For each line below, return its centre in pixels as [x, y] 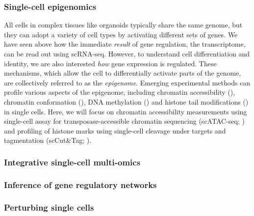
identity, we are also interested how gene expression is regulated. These [110, 63]
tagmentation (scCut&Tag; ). [48, 140]
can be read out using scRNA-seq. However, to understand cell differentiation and [127, 54]
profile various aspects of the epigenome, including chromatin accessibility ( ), [120, 92]
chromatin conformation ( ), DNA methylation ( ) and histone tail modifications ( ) [126, 101]
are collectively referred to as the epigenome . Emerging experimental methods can [127, 82]
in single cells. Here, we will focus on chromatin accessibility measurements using [126, 111]
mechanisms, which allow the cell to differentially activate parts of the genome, [123, 73]
